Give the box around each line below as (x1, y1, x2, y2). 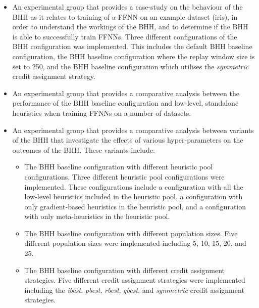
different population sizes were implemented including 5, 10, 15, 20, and (24, 238, 246, 248)
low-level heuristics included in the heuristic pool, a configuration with (24, 191, 243, 202)
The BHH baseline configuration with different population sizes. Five (24, 228, 238, 238)
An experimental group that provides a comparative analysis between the (12, 87, 239, 98)
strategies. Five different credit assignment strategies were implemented (24, 275, 245, 285)
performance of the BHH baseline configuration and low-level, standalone (12, 98, 239, 108)
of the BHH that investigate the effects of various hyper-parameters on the (12, 135, 243, 145)
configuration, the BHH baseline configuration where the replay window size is (12, 51, 255, 61)
